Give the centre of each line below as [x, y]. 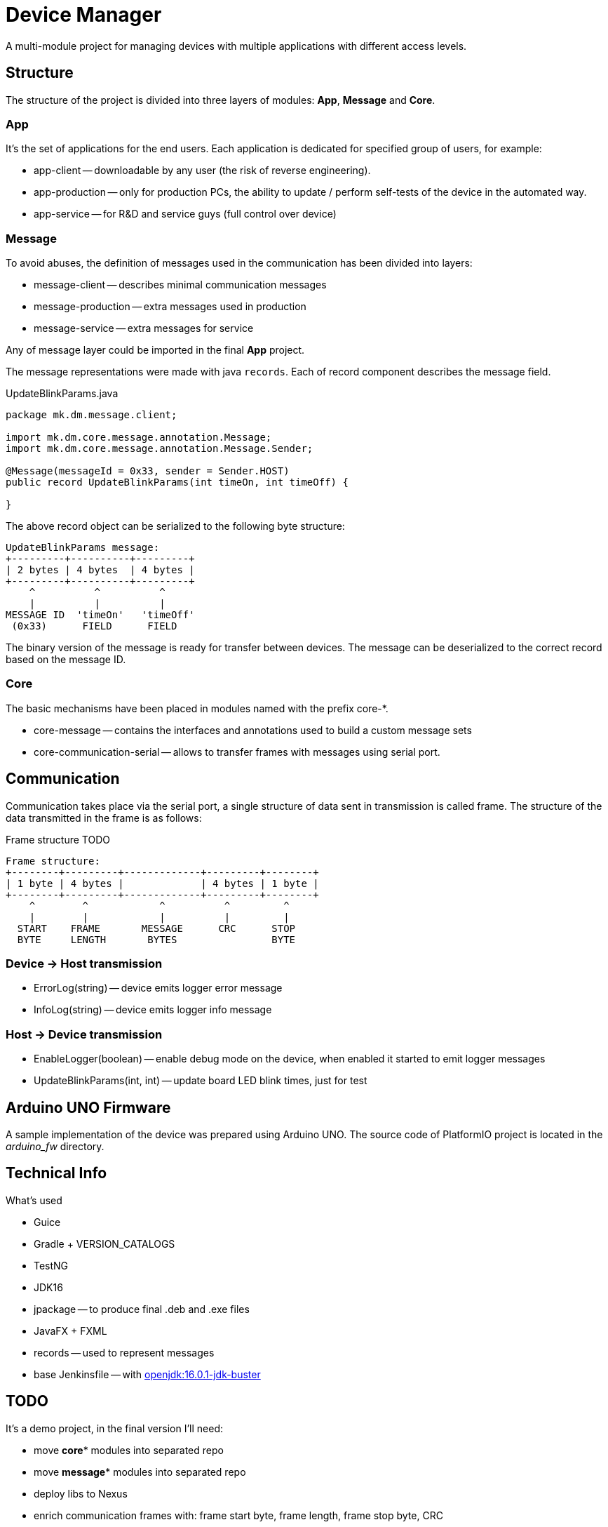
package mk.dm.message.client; [92, 415]
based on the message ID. [66, 660]
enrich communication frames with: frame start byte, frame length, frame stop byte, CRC [238, 1515]
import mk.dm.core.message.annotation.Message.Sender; [160, 449]
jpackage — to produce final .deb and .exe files [142, 1309]
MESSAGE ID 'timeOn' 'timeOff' [100, 615]
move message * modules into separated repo [140, 1472]
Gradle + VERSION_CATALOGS [104, 1243]
